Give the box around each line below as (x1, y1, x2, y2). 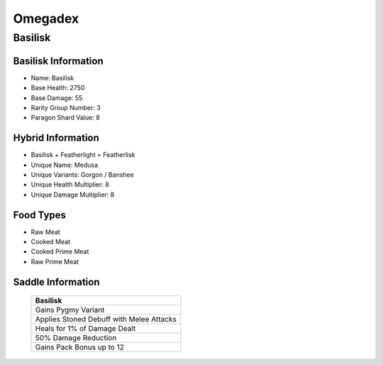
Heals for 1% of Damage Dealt (35, 324, 136, 334)
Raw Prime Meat (30, 257, 79, 266)
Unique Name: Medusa (30, 160, 99, 169)
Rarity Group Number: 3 (30, 103, 101, 111)
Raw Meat (30, 227, 60, 236)
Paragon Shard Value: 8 (30, 114, 101, 122)
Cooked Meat (30, 238, 71, 246)
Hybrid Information (13, 132, 99, 144)
